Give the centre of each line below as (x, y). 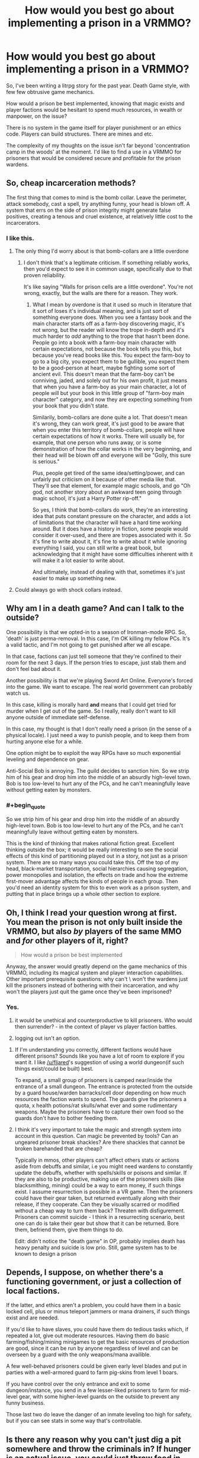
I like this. (20, 238)
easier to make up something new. (74, 578)
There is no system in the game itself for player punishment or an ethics (94, 127)
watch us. (18, 693)
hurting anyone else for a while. (45, 741)
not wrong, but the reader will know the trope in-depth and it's (108, 330)
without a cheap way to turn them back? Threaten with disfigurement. (100, 1211)
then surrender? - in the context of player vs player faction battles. (96, 1026)
